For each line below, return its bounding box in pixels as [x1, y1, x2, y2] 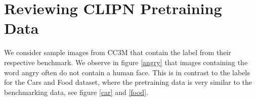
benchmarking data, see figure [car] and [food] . [4, 86, 148, 97]
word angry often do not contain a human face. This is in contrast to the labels [4, 67, 250, 77]
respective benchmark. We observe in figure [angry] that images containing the [4, 57, 248, 67]
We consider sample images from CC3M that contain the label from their [4, 47, 231, 58]
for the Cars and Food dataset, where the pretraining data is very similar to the [4, 77, 252, 87]
